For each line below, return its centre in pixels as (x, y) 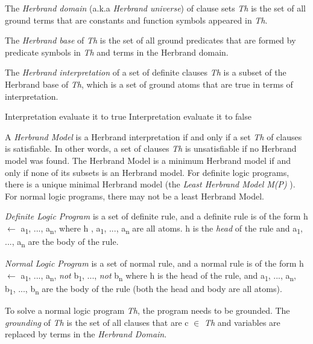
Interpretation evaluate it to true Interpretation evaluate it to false (128, 116)
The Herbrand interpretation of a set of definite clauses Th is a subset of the (146, 72)
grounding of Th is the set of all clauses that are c (97, 322)
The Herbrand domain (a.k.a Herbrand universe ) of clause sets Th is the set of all (155, 8)
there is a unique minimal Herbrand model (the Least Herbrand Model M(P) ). (150, 184)
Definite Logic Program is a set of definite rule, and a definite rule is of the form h (156, 216)
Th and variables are (242, 322)
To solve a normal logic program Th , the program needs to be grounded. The (147, 310)
